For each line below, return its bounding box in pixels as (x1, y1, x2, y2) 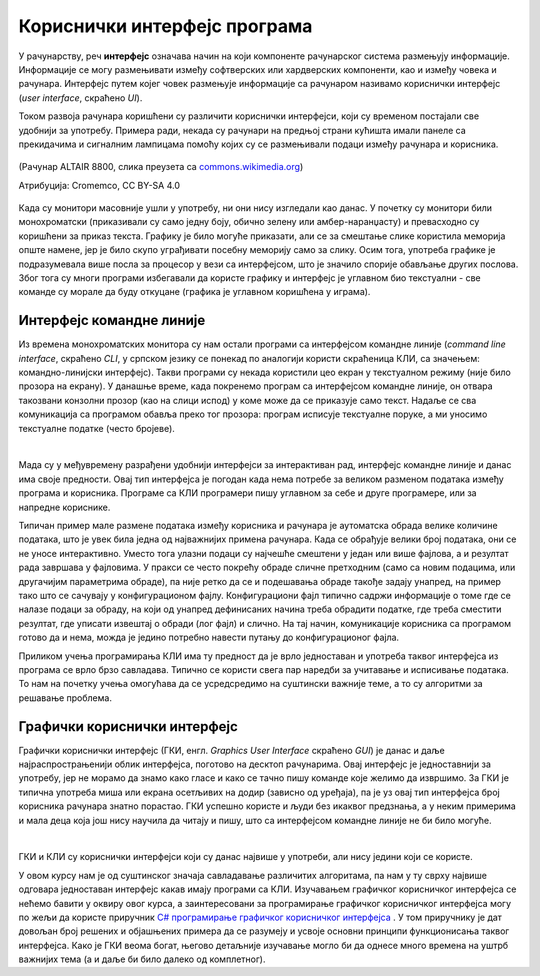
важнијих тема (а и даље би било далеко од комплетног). (18, 953, 266, 965)
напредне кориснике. (18, 501, 111, 513)
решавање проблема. (18, 691, 112, 704)
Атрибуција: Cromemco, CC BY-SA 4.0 (18, 179, 180, 191)
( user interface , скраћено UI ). (18, 91, 143, 104)
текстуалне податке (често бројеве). (18, 422, 175, 434)
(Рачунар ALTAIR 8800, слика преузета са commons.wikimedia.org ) (18, 161, 304, 173)
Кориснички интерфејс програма (18, 15, 313, 37)
